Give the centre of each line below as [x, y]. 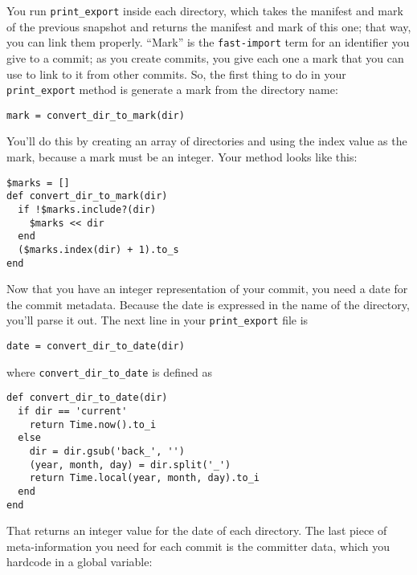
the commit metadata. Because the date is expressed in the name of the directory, [208, 304]
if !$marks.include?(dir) [87, 209]
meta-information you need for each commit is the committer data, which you [198, 546]
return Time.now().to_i [93, 424]
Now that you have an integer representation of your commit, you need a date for [207, 289]
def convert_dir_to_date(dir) [87, 398]
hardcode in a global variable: [80, 562]
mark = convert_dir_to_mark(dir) [96, 115]
